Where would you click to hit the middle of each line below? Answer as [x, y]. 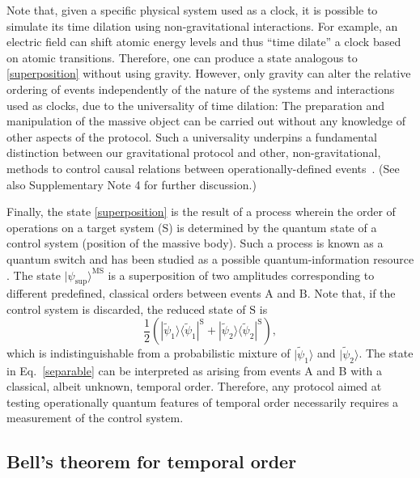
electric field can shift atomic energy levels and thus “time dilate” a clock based [204, 42]
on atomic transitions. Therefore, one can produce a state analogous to [182, 57]
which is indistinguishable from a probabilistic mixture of [148, 353]
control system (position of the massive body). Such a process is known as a [195, 243]
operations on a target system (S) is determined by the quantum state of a [192, 227]
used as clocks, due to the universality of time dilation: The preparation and [196, 105]
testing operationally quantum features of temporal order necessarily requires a [203, 402]
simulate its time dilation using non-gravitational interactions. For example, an [202, 25]
